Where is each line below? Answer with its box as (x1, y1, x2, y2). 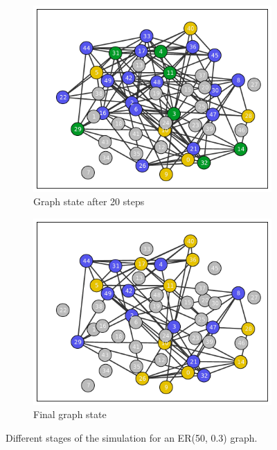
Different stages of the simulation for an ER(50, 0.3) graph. (6, 430, 258, 444)
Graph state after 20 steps (33, 194, 145, 209)
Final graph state (33, 407, 107, 422)
